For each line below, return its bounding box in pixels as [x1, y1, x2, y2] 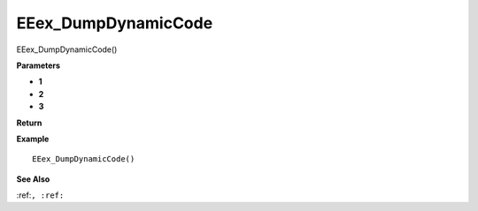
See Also [16, 173, 50, 185]
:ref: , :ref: [16, 190, 65, 200]
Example [16, 133, 50, 144]
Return [16, 117, 42, 128]
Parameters [16, 60, 61, 71]
